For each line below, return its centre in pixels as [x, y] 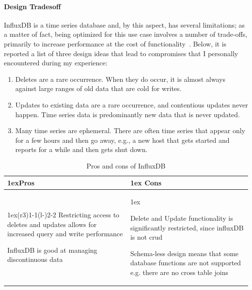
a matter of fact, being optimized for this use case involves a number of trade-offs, [126, 34]
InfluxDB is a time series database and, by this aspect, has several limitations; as [125, 24]
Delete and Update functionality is [181, 218]
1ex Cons [146, 182]
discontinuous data [35, 259]
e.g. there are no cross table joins [179, 272]
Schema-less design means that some [184, 253]
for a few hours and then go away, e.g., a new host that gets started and [122, 140]
